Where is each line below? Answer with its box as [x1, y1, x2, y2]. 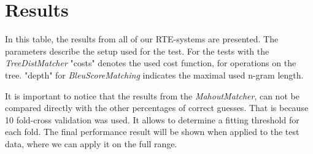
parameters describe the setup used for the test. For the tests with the [5, 44, 269, 57]
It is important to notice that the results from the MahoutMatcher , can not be [5, 89, 299, 102]
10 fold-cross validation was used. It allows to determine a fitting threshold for [5, 113, 299, 126]
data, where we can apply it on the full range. [5, 137, 177, 150]
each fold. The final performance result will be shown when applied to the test [5, 125, 299, 138]
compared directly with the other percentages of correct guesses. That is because [5, 101, 309, 114]
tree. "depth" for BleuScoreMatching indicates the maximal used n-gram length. [5, 68, 304, 81]
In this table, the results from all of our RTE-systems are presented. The [5, 33, 279, 45]
